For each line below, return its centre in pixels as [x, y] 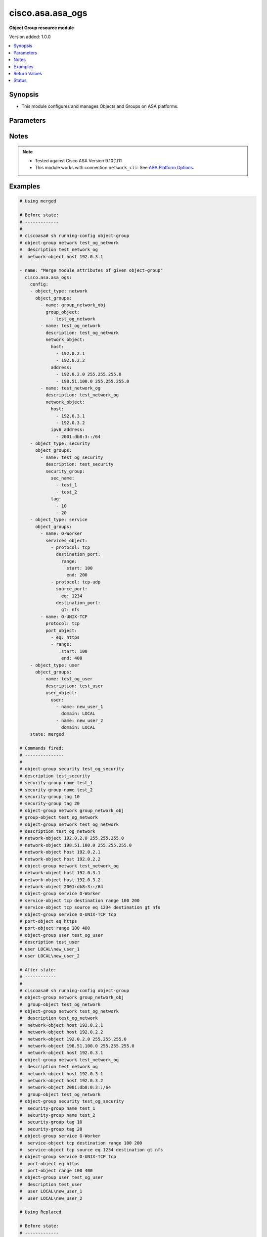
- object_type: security [60, 444]
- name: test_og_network [70, 326]
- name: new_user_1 [80, 707]
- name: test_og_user [67, 679]
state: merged [47, 734]
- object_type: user [55, 665]
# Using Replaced [41, 1212]
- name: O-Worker [61, 534]
